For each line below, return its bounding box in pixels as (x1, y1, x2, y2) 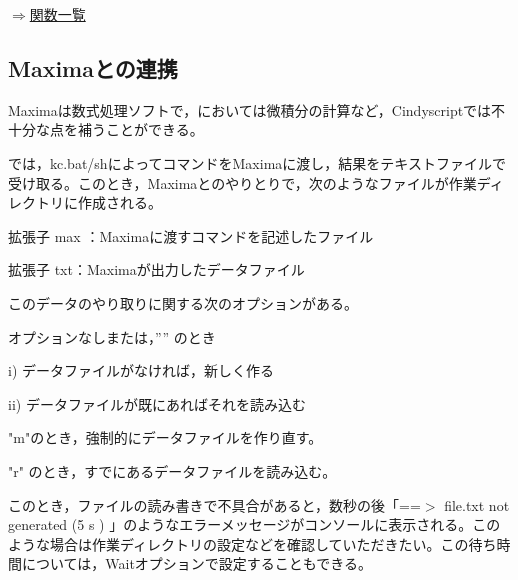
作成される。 (77, 192, 162, 213)
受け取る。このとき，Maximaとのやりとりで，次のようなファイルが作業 (8, 172, 477, 193)
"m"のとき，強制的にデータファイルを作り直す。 (8, 427, 323, 448)
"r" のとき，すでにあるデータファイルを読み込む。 (8, 460, 337, 481)
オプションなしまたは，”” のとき (8, 326, 216, 347)
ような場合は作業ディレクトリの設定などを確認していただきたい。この (8, 533, 469, 554)
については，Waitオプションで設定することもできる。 (21, 553, 373, 574)
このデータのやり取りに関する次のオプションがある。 (8, 292, 358, 313)
